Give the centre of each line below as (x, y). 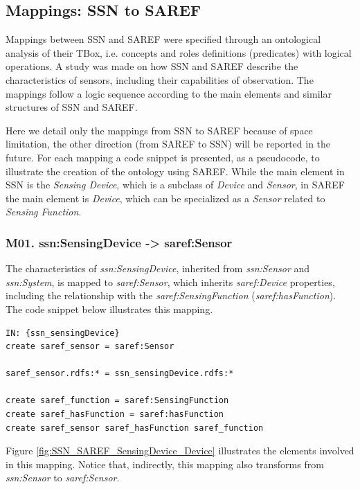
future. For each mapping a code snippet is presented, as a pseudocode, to (163, 157)
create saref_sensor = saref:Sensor (90, 347)
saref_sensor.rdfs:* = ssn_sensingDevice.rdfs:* (120, 374)
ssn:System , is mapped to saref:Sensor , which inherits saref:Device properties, (170, 282)
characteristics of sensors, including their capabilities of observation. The (160, 79)
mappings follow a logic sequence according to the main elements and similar (169, 93)
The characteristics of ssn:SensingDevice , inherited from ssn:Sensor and (158, 268)
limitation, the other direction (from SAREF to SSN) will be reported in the (168, 144)
